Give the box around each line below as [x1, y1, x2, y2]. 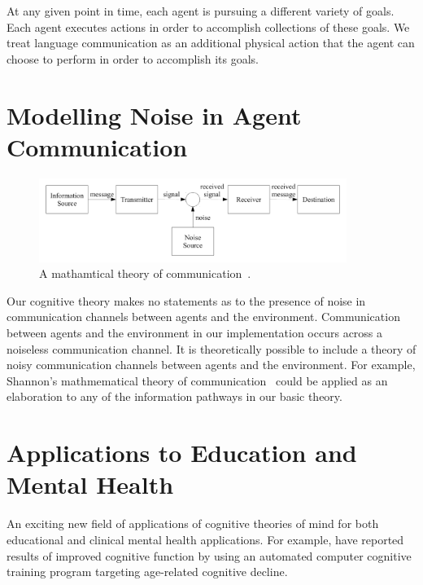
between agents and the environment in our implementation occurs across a [7, 324, 383, 341]
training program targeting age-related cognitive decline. [7, 563, 288, 580]
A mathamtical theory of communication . [39, 265, 251, 282]
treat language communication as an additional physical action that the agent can [7, 34, 415, 51]
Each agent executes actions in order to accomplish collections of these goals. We [7, 18, 410, 35]
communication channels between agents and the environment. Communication [7, 308, 400, 325]
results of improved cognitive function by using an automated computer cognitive [7, 547, 412, 564]
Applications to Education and [7, 436, 357, 469]
